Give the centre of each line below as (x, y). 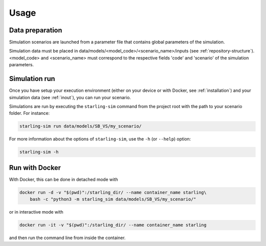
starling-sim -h (39, 152)
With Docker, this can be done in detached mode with (64, 179)
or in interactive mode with (36, 212)
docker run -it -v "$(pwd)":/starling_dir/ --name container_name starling (113, 225)
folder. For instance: (29, 113)
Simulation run (32, 79)
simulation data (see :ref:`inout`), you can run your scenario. (70, 97)
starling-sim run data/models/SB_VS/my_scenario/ (81, 126)
